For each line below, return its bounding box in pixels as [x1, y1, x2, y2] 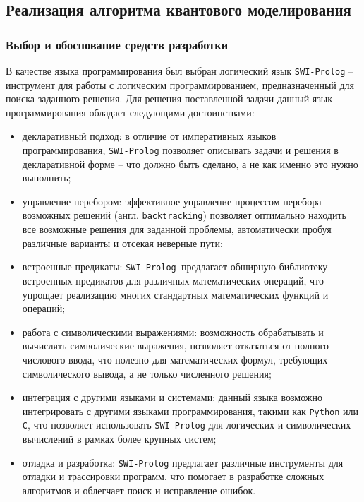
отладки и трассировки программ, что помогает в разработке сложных [22, 469, 324, 484]
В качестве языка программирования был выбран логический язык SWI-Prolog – [6, 64, 354, 78]
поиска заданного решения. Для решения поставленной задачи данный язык [6, 91, 332, 106]
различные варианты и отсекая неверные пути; [22, 235, 223, 250]
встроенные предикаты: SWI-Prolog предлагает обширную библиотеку [22, 259, 328, 274]
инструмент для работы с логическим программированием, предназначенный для [6, 77, 355, 92]
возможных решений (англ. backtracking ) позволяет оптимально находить [22, 208, 346, 222]
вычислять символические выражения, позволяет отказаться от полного [22, 338, 329, 353]
